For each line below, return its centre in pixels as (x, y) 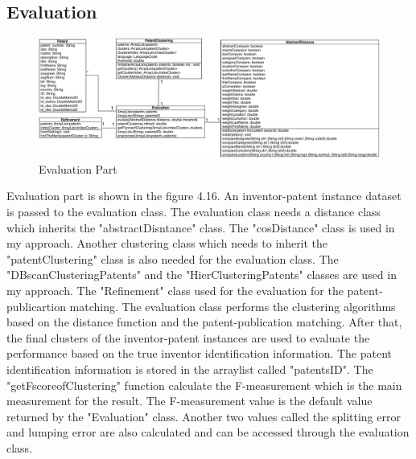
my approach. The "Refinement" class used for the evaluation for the (175, 291)
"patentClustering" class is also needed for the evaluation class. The (173, 258)
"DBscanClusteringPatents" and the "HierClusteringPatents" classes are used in (202, 275)
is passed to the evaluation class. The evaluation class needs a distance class (194, 212)
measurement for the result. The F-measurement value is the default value (189, 401)
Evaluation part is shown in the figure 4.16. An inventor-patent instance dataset (204, 196)
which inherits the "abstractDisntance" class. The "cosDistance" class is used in (201, 227)
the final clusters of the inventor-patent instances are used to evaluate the (188, 337)
